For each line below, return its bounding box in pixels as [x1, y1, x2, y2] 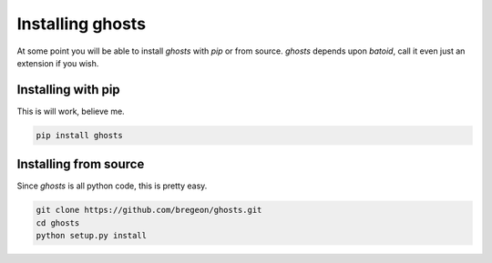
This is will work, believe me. [16, 106, 125, 116]
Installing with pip [16, 82, 120, 97]
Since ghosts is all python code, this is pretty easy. [16, 180, 208, 191]
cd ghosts [36, 217, 80, 228]
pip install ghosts [36, 130, 123, 140]
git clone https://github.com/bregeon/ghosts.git [36, 205, 262, 216]
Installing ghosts [16, 14, 146, 34]
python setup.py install [36, 230, 148, 241]
